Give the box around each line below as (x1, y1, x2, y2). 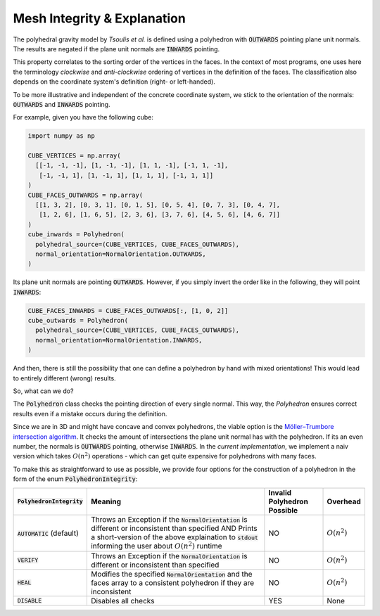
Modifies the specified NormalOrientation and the (90, 569, 253, 579)
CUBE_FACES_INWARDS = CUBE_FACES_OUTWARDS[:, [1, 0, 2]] (27, 307, 229, 314)
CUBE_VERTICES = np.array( (27, 152, 121, 160)
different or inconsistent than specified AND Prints (90, 523, 258, 533)
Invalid (268, 487, 292, 497)
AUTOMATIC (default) (17, 528, 79, 538)
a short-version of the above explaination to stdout (90, 532, 258, 541)
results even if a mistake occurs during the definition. (13, 409, 167, 418)
